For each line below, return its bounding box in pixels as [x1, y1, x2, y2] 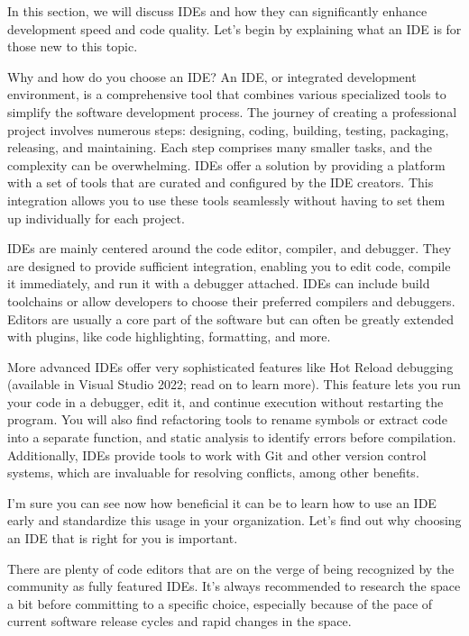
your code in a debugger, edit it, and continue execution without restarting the [7, 392, 444, 411]
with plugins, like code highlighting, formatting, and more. [7, 327, 331, 346]
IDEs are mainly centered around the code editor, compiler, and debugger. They [7, 239, 452, 258]
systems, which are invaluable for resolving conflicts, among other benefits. [7, 463, 419, 482]
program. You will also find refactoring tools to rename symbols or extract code [7, 410, 447, 429]
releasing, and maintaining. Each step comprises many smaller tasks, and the [7, 138, 433, 157]
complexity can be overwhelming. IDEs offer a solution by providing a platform [7, 155, 446, 174]
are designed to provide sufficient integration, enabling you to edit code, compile [7, 256, 451, 275]
